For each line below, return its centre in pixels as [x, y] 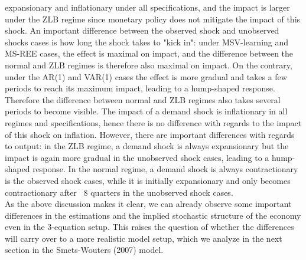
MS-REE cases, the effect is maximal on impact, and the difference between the [149, 53]
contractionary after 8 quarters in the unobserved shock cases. [119, 192]
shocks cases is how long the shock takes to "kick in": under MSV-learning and [147, 42]
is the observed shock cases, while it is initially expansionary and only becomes [148, 180]
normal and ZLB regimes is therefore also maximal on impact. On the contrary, [149, 65]
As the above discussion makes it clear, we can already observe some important [148, 204]
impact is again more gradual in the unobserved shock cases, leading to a [137, 157]
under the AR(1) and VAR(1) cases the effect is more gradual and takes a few [146, 76]
